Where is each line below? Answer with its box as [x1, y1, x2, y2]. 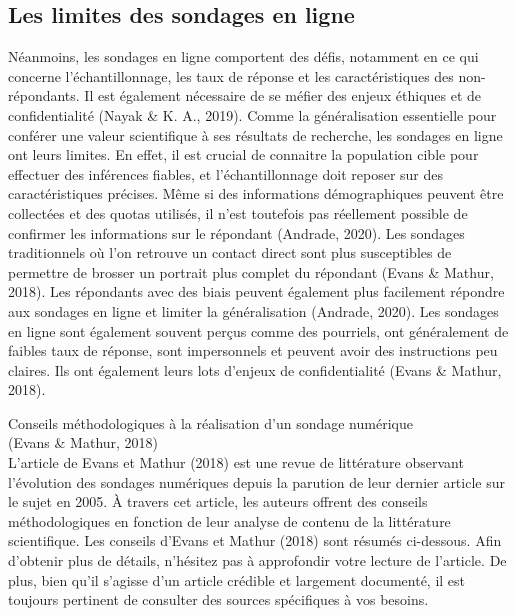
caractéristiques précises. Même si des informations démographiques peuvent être [8, 183, 504, 204]
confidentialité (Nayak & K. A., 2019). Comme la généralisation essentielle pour [8, 104, 497, 125]
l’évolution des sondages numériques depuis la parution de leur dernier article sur [8, 471, 505, 492]
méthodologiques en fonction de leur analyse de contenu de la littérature [8, 510, 451, 531]
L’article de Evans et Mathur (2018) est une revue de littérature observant [8, 452, 464, 473]
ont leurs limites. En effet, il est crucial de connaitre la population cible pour [8, 144, 479, 165]
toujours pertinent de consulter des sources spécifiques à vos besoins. [8, 589, 429, 610]
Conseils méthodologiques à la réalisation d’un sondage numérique [8, 412, 413, 433]
